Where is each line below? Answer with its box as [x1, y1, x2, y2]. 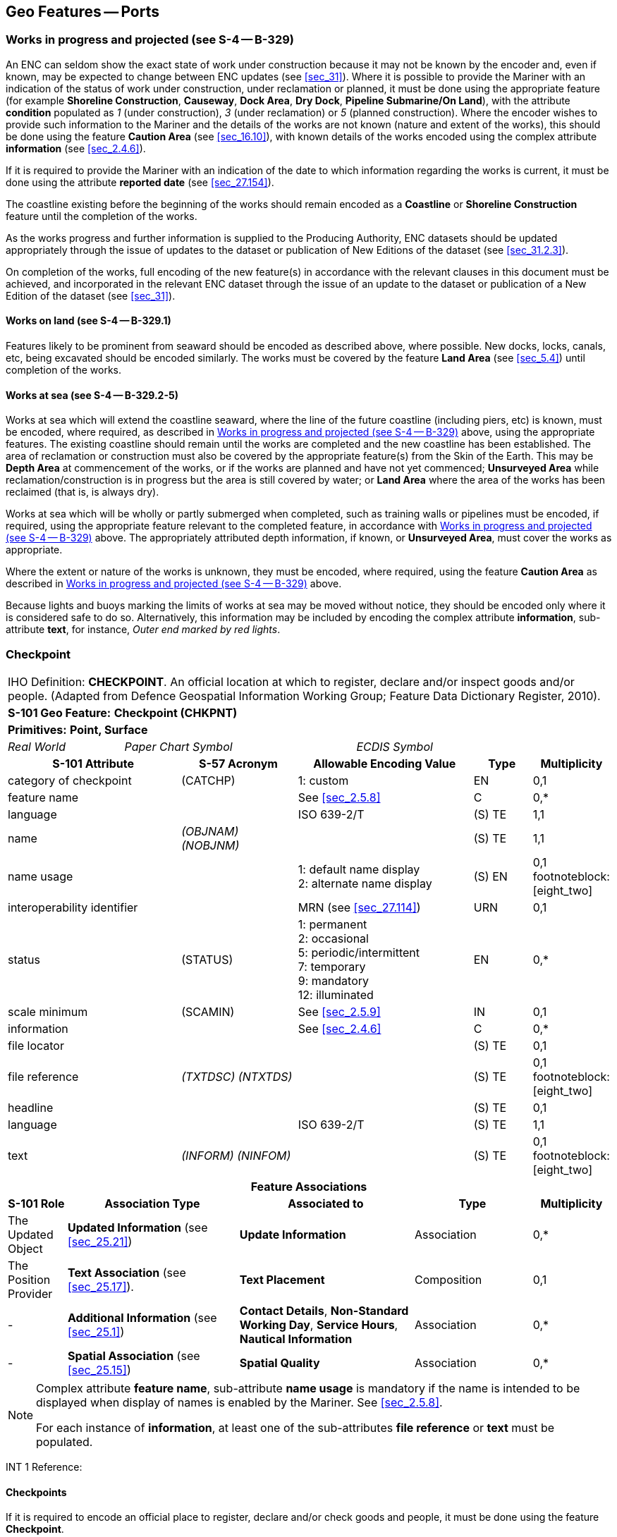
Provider [8, 1286, 53, 1301]
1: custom [298, 773, 349, 788]
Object [8, 1241, 43, 1256]
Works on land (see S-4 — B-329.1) [6, 314, 171, 327]
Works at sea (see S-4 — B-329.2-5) [6, 388, 178, 401]
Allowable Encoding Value [313, 756, 456, 771]
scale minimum [8, 1004, 88, 1019]
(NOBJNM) [181, 838, 240, 852]
